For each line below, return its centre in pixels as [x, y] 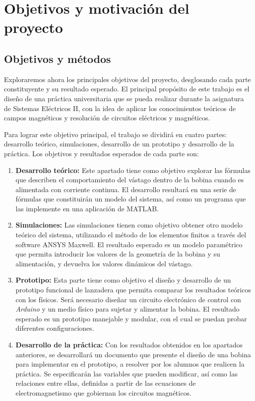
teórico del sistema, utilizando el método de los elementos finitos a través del [131, 235]
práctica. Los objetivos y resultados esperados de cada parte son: [101, 153]
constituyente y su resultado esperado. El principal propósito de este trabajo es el [127, 89]
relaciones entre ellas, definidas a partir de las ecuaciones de [106, 383]
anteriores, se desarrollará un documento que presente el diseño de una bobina [133, 354]
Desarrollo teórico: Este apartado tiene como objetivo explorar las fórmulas [133, 170]
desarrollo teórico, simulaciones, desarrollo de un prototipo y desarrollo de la [119, 144]
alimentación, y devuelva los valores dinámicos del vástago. [104, 263]
